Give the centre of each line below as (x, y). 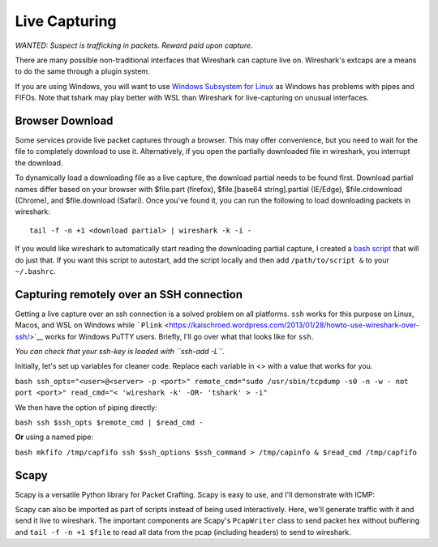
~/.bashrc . (35, 271)
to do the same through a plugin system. (82, 71)
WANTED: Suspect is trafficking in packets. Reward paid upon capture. (134, 45)
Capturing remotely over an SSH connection (129, 295)
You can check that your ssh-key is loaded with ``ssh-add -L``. (120, 351)
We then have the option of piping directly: (86, 407)
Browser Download (64, 120)
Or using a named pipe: (54, 437)
